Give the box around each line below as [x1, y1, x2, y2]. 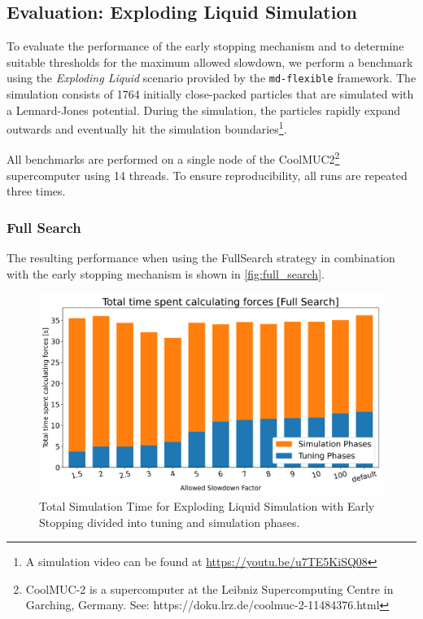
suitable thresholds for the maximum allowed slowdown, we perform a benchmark [7, 53, 413, 70]
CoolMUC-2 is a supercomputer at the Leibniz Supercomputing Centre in [25, 580, 394, 597]
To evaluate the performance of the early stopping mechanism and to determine [7, 37, 404, 55]
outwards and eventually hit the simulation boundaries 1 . [7, 118, 287, 137]
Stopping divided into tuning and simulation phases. [39, 513, 300, 530]
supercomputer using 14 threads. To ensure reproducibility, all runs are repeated [7, 166, 408, 183]
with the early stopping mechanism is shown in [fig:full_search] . [7, 265, 325, 282]
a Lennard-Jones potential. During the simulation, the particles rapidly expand [7, 101, 401, 118]
